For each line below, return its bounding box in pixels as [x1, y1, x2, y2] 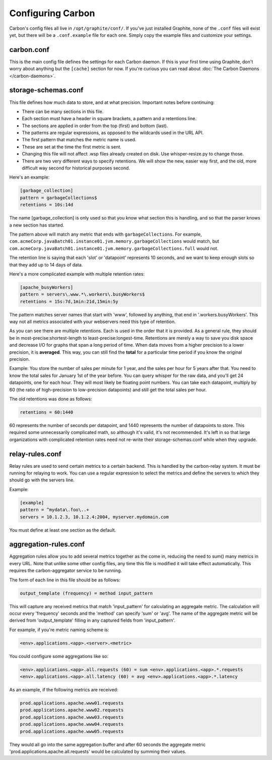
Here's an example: [9, 174, 50, 180]
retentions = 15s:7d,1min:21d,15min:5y [20, 298, 118, 304]
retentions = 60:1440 [20, 409, 74, 415]
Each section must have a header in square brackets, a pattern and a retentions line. [22, 116, 196, 122]
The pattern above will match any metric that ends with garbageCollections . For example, [9, 231, 202, 237]
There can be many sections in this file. [22, 108, 104, 115]
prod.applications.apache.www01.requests [20, 700, 124, 706]
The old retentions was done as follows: [9, 396, 92, 402]
